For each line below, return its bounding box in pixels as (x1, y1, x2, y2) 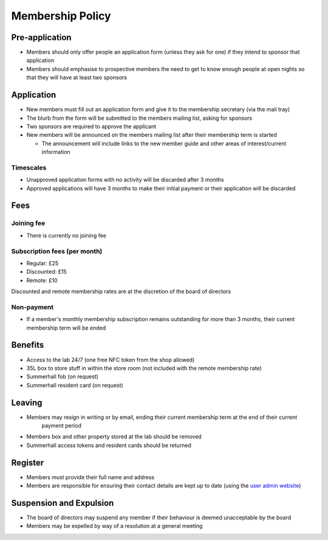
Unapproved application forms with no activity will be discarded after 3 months (26, 176, 224, 184)
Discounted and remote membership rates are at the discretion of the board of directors (11, 288, 231, 295)
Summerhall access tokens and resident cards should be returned (26, 441, 191, 449)
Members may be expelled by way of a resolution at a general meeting (26, 522, 203, 530)
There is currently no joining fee (26, 232, 106, 239)
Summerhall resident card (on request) (26, 381, 124, 389)
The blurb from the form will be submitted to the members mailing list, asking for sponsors (26, 114, 253, 122)
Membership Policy (11, 9, 112, 22)
